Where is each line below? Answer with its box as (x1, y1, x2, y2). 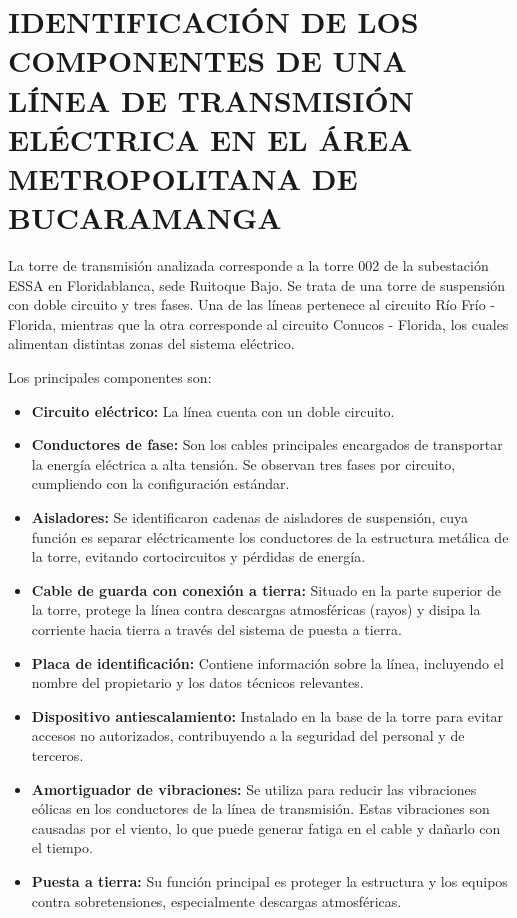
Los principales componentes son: (8, 367, 212, 388)
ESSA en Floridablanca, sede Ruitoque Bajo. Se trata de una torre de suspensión (8, 274, 506, 295)
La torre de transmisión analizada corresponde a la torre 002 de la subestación (8, 255, 489, 276)
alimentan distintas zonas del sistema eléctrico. (8, 333, 295, 354)
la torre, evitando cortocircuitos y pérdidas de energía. (31, 546, 366, 567)
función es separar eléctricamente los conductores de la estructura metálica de (31, 526, 509, 547)
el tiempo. (31, 837, 93, 858)
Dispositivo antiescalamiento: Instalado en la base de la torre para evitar (31, 705, 504, 726)
